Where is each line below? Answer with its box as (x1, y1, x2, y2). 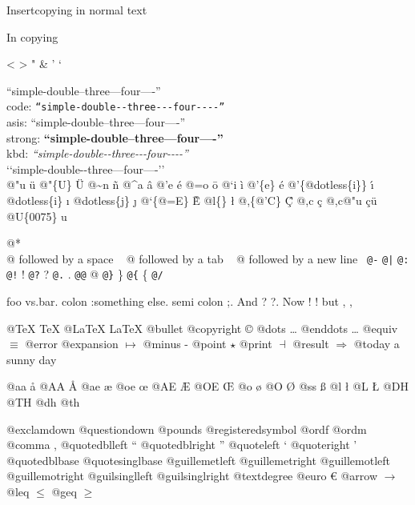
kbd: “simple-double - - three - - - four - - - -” (6, 145, 188, 162)
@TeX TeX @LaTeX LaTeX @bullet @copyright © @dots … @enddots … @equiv (6, 319, 398, 336)
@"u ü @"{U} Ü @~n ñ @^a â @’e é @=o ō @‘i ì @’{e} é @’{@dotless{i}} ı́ (6, 176, 374, 193)
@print (239, 335, 272, 352)
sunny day (6, 351, 57, 367)
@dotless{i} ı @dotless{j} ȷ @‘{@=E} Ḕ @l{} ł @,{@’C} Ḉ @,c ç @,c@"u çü (6, 192, 377, 208)
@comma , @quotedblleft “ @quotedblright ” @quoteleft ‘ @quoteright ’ (6, 436, 357, 453)
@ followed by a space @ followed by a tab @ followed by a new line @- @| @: (6, 250, 409, 267)
